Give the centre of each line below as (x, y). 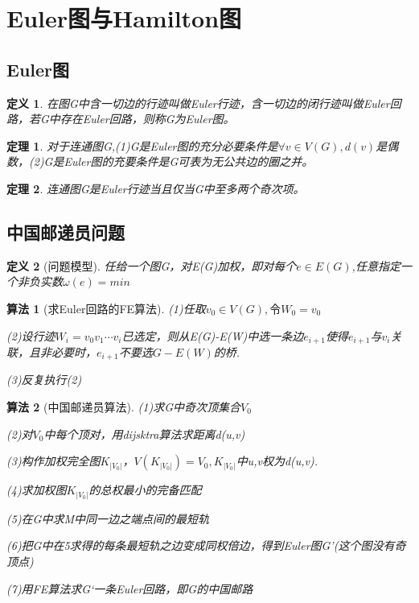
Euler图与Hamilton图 (124, 18)
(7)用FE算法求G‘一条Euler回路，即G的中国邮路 (130, 588)
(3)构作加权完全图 (53, 461)
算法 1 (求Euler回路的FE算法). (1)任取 (106, 308)
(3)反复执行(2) (44, 380)
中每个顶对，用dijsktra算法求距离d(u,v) (144, 434)
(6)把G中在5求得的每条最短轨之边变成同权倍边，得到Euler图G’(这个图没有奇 (206, 545)
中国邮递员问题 (66, 231)
